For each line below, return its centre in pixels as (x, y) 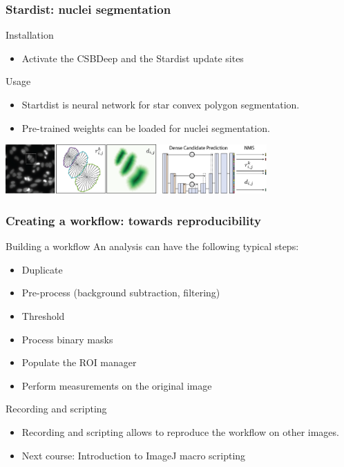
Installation (30, 35)
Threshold (43, 316)
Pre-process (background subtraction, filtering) (121, 293)
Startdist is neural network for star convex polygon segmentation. (161, 104)
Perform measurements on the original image (117, 385)
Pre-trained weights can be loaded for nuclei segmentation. (146, 127)
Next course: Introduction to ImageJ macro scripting (134, 455)
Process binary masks (67, 339)
